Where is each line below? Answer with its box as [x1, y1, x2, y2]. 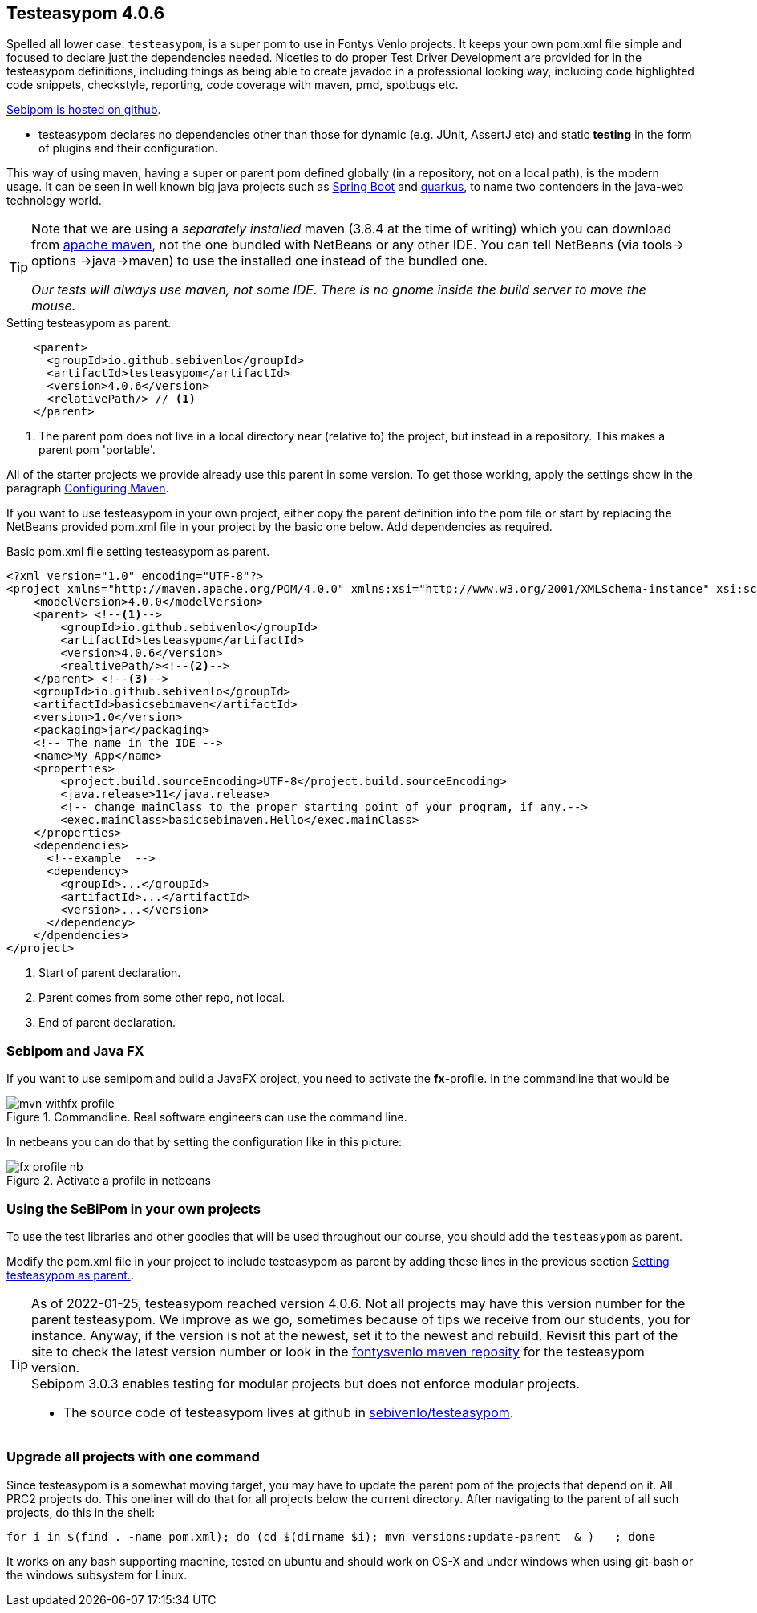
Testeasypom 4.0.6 [6, 3, 165, 23]
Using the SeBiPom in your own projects [6, 1200, 261, 1217]
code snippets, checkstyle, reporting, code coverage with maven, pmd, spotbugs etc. [6, 78, 459, 92]
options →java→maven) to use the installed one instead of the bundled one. [31, 253, 488, 270]
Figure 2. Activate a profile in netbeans [6, 1173, 211, 1188]
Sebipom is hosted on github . [6, 103, 161, 117]
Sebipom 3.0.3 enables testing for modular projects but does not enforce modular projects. [31, 1375, 580, 1392]
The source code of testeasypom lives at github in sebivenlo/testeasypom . [63, 1404, 514, 1420]
